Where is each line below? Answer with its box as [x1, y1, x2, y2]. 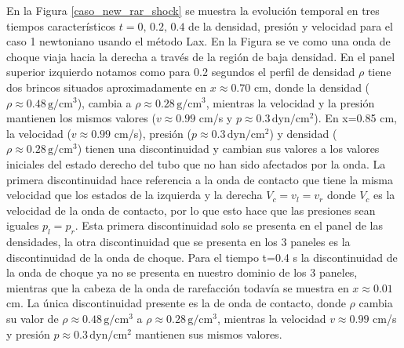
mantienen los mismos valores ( [6, 110, 156, 126]
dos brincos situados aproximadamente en [6, 78, 207, 95]
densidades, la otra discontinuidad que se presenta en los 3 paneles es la [6, 234, 351, 250]
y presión [6, 325, 50, 342]
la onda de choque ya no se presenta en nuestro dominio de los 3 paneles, [6, 264, 358, 281]
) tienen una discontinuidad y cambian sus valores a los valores [77, 140, 380, 157]
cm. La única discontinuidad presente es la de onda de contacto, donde [6, 295, 346, 311]
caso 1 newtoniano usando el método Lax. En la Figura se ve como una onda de [6, 33, 391, 49]
